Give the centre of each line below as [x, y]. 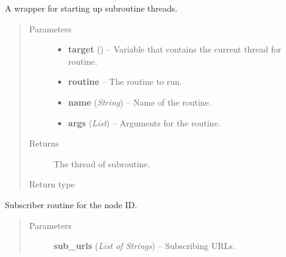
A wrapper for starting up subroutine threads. [91, 8]
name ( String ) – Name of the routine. [140, 102]
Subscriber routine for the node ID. [71, 204]
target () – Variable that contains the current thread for [175, 49]
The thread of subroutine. [102, 163]
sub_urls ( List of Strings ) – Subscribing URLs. [144, 246]
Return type [52, 184]
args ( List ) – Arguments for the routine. [144, 122]
